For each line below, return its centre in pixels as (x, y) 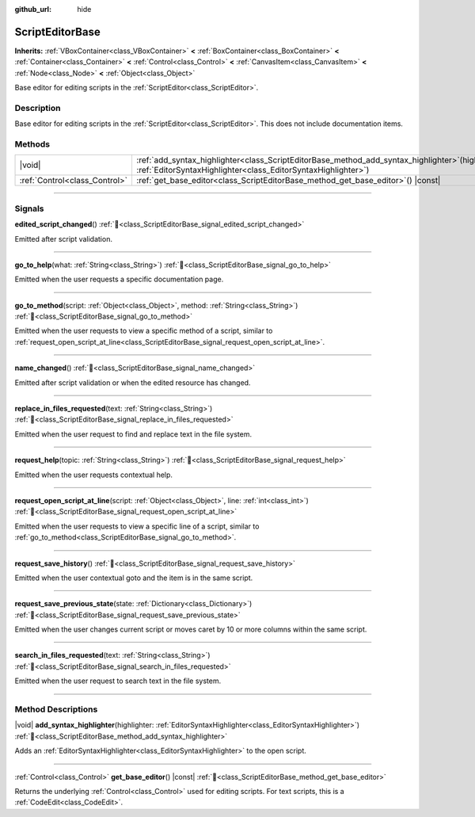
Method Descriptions (56, 709)
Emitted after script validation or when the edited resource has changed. (133, 382)
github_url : (33, 9)
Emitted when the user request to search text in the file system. (118, 681)
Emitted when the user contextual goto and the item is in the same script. (134, 578)
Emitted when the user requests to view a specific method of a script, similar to (144, 331)
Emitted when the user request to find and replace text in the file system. (133, 434)
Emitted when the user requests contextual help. (94, 475)
